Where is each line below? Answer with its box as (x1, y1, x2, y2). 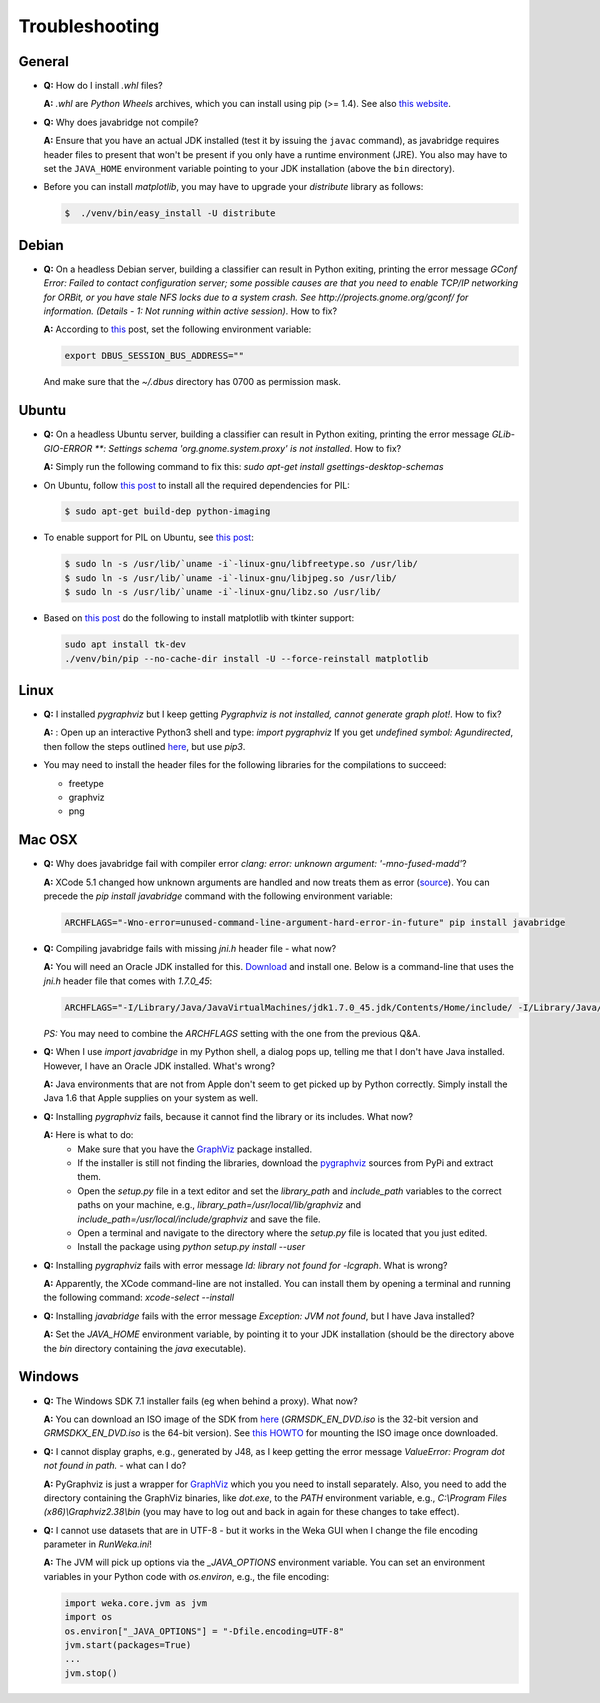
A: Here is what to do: (43, 1129, 134, 1141)
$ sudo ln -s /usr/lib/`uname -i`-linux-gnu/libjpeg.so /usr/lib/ (64, 572, 397, 584)
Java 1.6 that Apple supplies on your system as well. (43, 1092, 259, 1104)
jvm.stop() (64, 1667, 118, 1679)
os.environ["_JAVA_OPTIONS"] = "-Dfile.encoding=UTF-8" (64, 1625, 345, 1637)
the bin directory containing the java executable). (43, 1342, 247, 1354)
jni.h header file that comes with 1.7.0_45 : (43, 975, 213, 987)
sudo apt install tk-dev (64, 639, 187, 650)
